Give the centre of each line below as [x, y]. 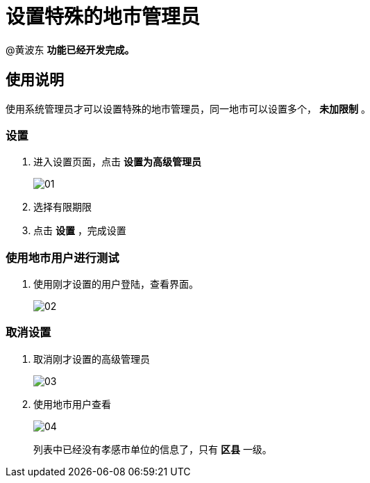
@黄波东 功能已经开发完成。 [70, 49]
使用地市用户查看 [72, 404]
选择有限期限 [62, 207]
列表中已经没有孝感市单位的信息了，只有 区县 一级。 [153, 449]
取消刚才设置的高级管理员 [92, 359]
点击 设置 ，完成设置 [80, 231]
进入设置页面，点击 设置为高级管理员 [117, 162]
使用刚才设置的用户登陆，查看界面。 [116, 284]
